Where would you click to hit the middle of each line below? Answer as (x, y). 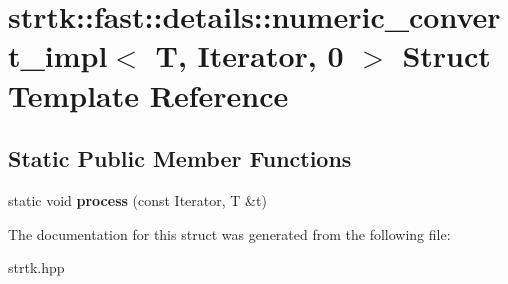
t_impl (58, 55)
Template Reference (148, 94)
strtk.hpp (36, 267)
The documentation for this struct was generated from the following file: (229, 233)
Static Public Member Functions (180, 158)
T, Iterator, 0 (249, 55)
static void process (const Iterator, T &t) (137, 199)
